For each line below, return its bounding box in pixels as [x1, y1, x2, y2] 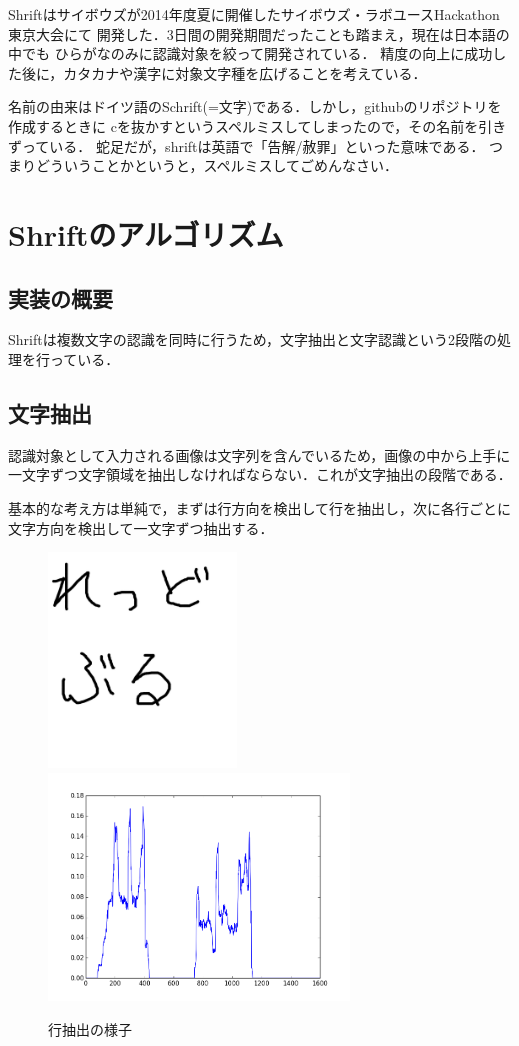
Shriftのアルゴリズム [8, 213, 284, 254]
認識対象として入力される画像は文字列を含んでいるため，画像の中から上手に [8, 444, 511, 465]
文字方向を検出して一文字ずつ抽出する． [8, 517, 274, 538]
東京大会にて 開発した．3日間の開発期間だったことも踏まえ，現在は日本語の [8, 23, 510, 44]
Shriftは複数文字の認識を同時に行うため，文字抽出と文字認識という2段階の [8, 329, 497, 350]
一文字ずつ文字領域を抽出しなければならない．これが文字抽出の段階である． [8, 464, 512, 485]
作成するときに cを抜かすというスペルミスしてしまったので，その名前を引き [8, 115, 507, 136]
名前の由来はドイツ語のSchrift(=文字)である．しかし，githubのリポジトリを [8, 96, 502, 117]
